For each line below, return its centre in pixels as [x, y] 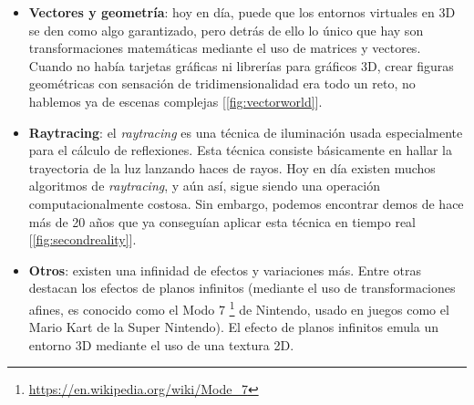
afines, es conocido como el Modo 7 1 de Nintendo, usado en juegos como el [239, 307]
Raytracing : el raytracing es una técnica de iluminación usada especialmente [246, 132]
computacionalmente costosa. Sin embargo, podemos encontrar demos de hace [246, 203]
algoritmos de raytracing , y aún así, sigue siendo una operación [204, 186]
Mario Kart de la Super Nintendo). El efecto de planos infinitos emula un [234, 327]
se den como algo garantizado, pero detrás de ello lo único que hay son [226, 30]
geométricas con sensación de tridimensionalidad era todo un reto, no [222, 83]
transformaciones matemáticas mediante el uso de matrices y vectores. [225, 48]
